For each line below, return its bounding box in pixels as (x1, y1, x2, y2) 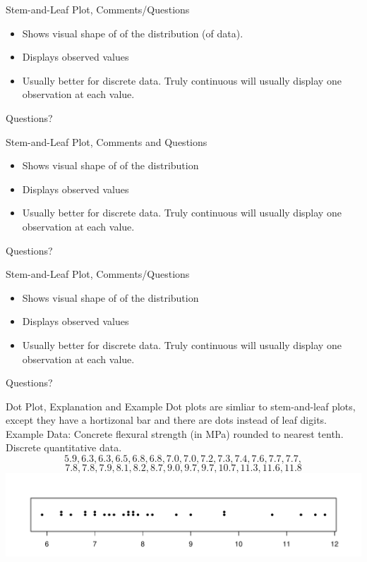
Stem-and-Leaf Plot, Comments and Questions (6, 134, 207, 149)
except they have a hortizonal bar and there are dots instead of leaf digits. (6, 413, 327, 427)
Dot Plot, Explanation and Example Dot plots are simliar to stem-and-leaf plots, (6, 398, 356, 413)
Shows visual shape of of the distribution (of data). (22, 25, 243, 40)
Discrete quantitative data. (6, 440, 122, 455)
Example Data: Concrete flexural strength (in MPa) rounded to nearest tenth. (6, 426, 344, 441)
